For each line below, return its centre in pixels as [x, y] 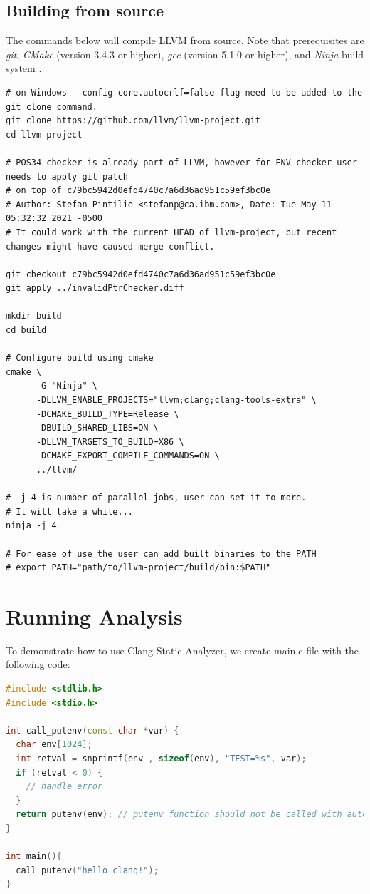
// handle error [64, 787]
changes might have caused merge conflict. [110, 246]
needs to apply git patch [67, 176]
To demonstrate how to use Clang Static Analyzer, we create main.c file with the [183, 650]
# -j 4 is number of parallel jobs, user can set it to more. [156, 498]
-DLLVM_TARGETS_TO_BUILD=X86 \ [110, 442]
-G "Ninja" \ [67, 386]
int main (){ [34, 857]
